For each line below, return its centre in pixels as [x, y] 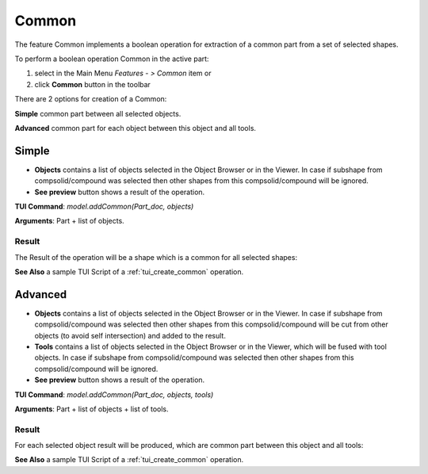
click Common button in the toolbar [92, 84]
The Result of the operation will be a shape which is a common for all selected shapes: [156, 257]
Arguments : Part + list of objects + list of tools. [92, 409]
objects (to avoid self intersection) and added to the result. [130, 335]
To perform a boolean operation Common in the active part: [112, 59]
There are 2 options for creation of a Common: [91, 99]
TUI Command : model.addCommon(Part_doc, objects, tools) [114, 394]
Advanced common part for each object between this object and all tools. [136, 128]
